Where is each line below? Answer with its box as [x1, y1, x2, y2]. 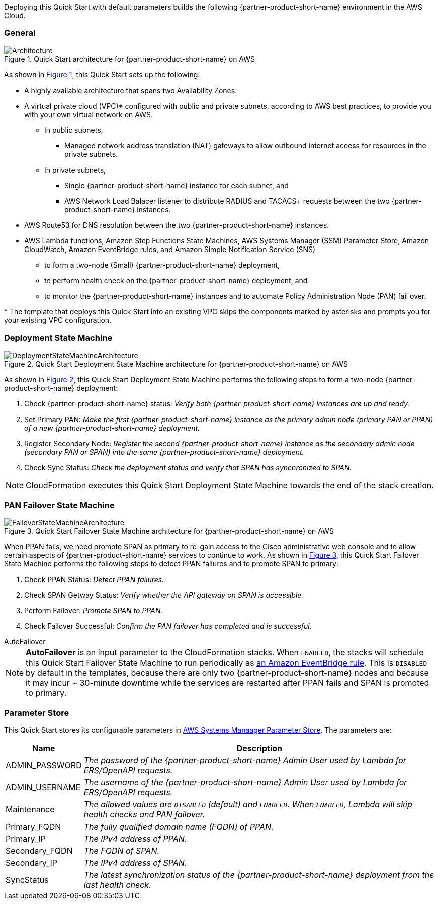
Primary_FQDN [6, 821, 61, 832]
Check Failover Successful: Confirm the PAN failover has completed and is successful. [24, 622, 312, 631]
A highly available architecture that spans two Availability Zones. [24, 86, 237, 95]
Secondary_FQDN [6, 846, 73, 856]
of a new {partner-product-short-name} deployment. [24, 423, 200, 432]
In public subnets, [44, 125, 103, 134]
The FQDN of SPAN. [83, 846, 160, 856]
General [4, 28, 36, 38]
